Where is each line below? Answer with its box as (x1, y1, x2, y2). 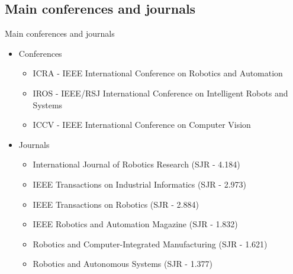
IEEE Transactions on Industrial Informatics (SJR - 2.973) (33, 178, 246, 190)
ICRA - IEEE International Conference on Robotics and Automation (33, 67, 283, 79)
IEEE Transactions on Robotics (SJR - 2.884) (33, 198, 199, 210)
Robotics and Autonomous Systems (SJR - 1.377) (33, 257, 213, 270)
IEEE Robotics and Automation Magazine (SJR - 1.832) (33, 218, 238, 230)
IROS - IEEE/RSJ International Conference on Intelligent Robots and (33, 86, 288, 99)
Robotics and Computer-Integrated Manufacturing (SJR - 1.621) (33, 237, 268, 250)
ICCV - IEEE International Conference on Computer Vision (33, 118, 251, 131)
